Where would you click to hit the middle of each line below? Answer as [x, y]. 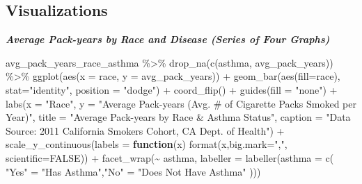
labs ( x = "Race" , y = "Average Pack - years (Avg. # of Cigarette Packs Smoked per [181, 103]
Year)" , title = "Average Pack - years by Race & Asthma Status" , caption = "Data [178, 117]
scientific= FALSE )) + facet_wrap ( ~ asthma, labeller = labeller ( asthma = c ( [170, 157]
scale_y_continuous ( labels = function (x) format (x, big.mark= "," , [147, 144]
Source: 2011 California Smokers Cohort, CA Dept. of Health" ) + [145, 130]
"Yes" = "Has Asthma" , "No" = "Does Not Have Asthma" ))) [133, 171]
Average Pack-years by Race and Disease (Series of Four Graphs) [168, 39]
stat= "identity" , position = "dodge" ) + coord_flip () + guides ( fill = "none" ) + [172, 89]
